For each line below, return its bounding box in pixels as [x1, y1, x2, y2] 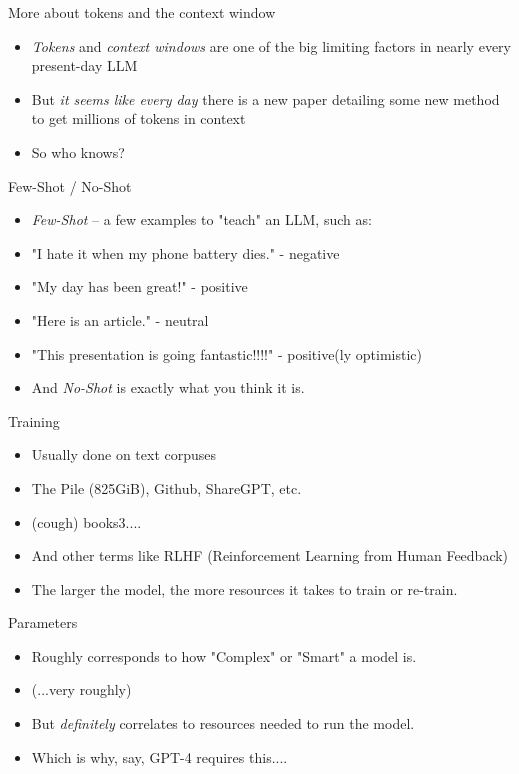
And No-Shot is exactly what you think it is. [31, 377, 305, 398]
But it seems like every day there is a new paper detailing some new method [31, 88, 500, 109]
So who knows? [31, 141, 125, 162]
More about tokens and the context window [8, 2, 276, 22]
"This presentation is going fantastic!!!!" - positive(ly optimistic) [31, 343, 422, 364]
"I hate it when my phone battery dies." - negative [31, 242, 340, 263]
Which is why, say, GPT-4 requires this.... [31, 746, 288, 767]
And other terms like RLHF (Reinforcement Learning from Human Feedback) [31, 545, 509, 566]
